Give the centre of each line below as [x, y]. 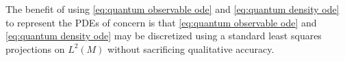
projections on [35, 48]
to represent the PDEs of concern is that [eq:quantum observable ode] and [161, 22]
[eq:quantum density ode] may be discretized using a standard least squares [164, 36]
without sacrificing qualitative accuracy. [191, 48]
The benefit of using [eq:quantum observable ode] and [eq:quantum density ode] [172, 9]
